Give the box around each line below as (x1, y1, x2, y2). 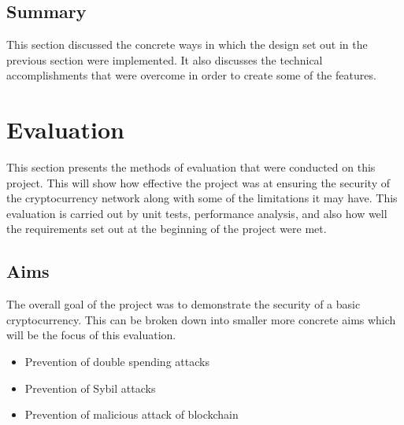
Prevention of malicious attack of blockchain (24, 406, 239, 423)
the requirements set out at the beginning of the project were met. (6, 220, 327, 237)
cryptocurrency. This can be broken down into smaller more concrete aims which (6, 311, 396, 327)
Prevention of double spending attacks (24, 353, 209, 370)
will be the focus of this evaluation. (6, 327, 176, 343)
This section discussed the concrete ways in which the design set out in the (6, 36, 368, 53)
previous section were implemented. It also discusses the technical (6, 51, 323, 68)
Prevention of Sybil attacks (24, 379, 156, 396)
